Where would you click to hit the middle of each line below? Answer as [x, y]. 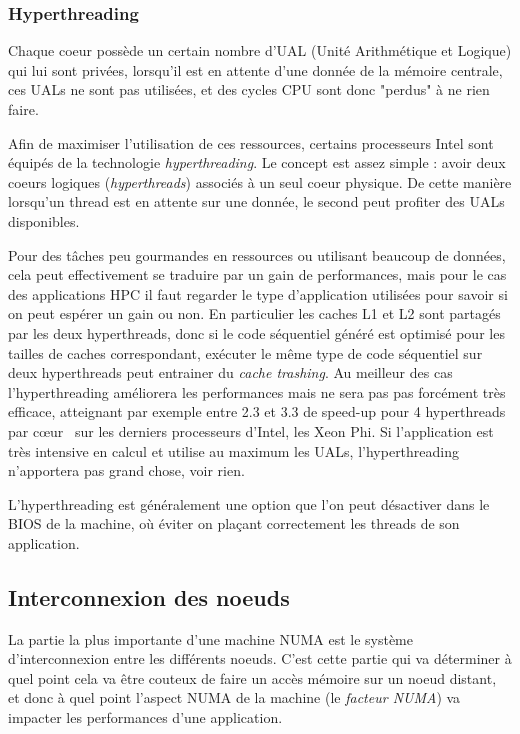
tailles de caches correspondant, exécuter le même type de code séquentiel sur [245, 352]
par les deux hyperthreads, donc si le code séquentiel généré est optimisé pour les [256, 332]
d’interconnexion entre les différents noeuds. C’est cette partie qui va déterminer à [260, 658]
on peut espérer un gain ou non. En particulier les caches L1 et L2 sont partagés [254, 313]
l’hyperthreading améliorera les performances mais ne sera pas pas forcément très [257, 391]
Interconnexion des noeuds [149, 596]
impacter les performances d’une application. [145, 717]
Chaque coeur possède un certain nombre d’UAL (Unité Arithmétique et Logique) [260, 50]
